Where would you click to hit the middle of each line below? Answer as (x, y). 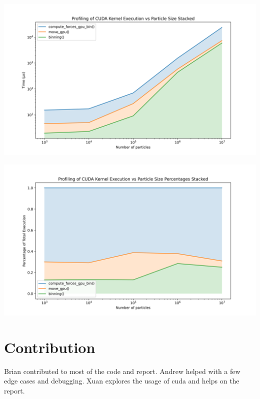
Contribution (50, 347)
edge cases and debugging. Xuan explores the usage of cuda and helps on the (122, 381)
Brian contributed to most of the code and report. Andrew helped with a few (122, 371)
